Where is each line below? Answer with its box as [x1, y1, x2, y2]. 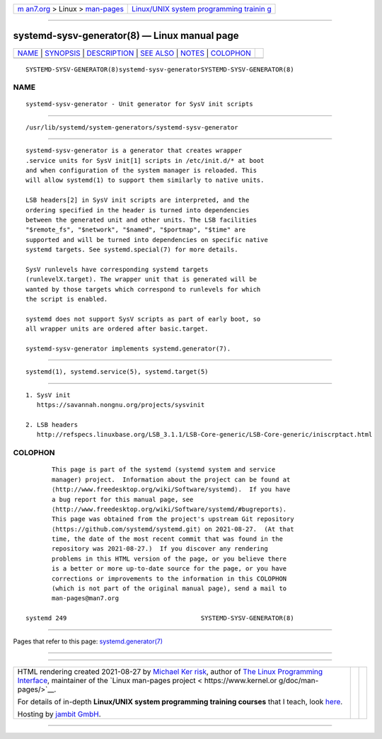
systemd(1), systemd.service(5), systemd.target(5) [25, 368, 209, 376]
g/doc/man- [278, 676, 319, 685]
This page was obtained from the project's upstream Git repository [52, 515, 294, 523]
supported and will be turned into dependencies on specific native [25, 236, 268, 244]
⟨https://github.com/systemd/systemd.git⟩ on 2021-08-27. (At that [52, 525, 294, 533]
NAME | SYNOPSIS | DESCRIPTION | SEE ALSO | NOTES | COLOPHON [17, 48, 251, 58]
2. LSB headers [25, 421, 79, 429]
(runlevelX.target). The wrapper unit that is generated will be [25, 275, 257, 283]
